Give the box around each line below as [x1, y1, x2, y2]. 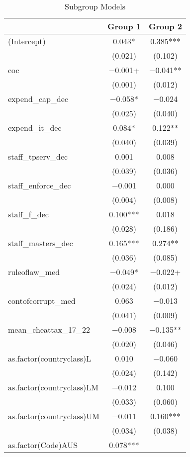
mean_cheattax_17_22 [8, 324, 90, 335]
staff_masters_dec [8, 237, 73, 249]
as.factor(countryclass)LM [8, 381, 98, 393]
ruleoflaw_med [8, 266, 60, 277]
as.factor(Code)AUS [8, 439, 78, 451]
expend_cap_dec [8, 93, 68, 104]
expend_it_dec [8, 122, 62, 133]
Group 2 [148, 20, 182, 32]
